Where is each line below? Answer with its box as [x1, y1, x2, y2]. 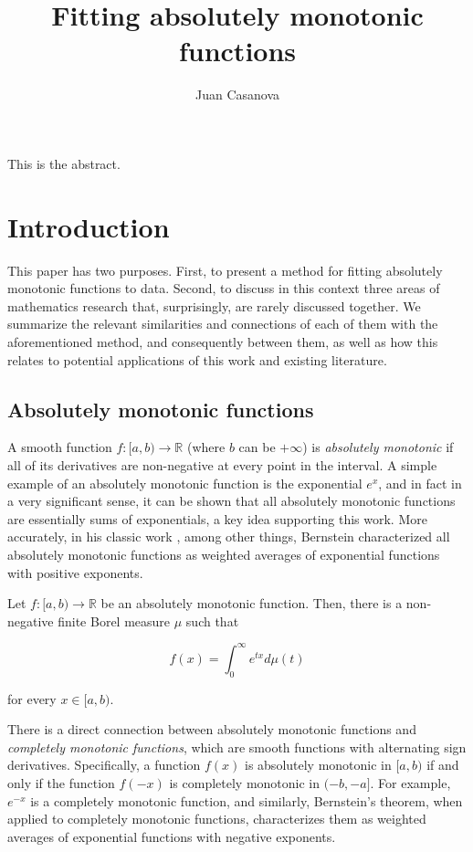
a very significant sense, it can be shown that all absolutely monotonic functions [7, 491, 456, 510]
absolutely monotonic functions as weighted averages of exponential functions [7, 544, 440, 563]
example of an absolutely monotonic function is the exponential [7, 473, 363, 492]
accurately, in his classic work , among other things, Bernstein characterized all [7, 527, 450, 546]
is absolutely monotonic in [245, 755, 392, 774]
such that [185, 611, 239, 630]
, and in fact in [378, 473, 462, 492]
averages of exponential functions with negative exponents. [7, 826, 336, 846]
